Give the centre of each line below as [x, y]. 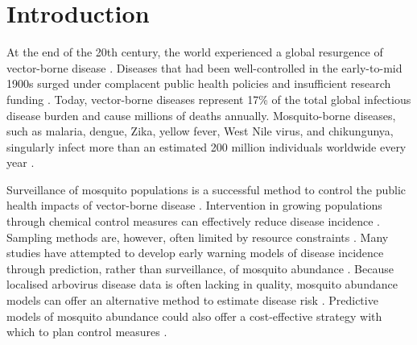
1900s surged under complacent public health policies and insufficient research [199, 83]
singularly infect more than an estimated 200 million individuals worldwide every [206, 146]
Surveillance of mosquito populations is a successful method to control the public [206, 189]
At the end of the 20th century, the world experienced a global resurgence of [195, 52]
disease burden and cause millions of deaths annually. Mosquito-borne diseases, [201, 115]
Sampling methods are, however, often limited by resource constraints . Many [198, 237]
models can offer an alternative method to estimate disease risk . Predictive [192, 300]
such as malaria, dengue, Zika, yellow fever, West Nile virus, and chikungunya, [200, 131]
